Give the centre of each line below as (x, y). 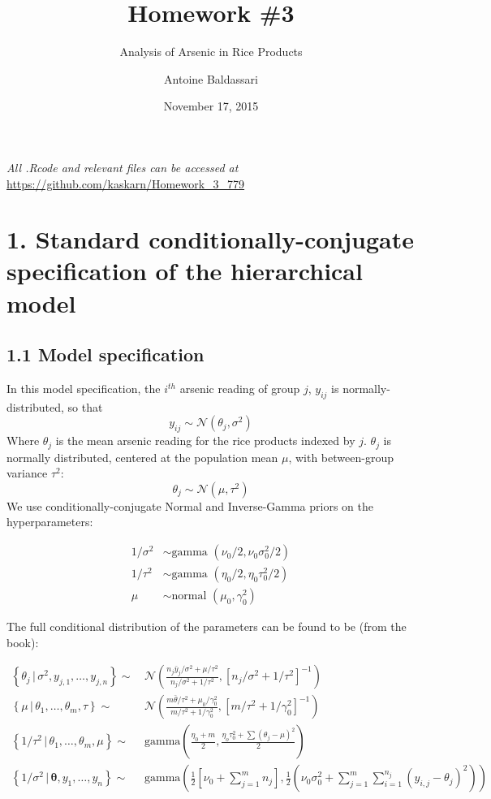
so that (85, 406)
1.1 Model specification (106, 354)
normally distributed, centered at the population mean (142, 457)
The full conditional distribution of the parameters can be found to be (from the (207, 626)
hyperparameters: (50, 522)
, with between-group (341, 457)
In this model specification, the (84, 389)
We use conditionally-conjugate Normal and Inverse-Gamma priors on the (190, 505)
